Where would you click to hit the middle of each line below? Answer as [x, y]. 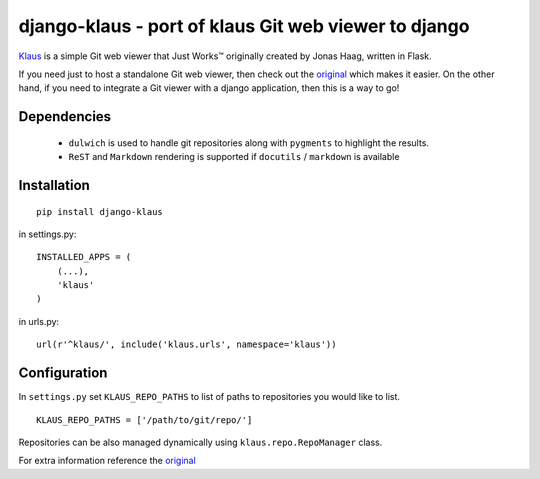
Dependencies [65, 116]
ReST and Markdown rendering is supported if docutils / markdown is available [234, 157]
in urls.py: [39, 321]
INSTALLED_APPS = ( [84, 257]
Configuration [63, 373]
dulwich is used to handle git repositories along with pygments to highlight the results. [249, 142]
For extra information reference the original [107, 461]
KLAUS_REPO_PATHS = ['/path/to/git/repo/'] [144, 419]
